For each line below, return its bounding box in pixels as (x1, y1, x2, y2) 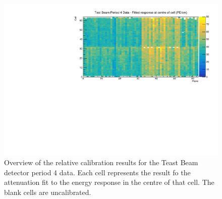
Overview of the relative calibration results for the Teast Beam (4, 157, 198, 168)
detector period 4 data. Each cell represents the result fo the (4, 167, 191, 177)
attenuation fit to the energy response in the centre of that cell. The (4, 177, 214, 187)
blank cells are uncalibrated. (4, 187, 91, 197)
